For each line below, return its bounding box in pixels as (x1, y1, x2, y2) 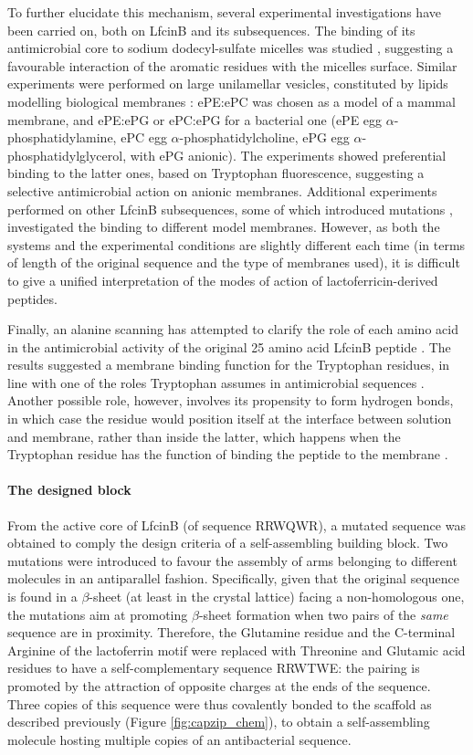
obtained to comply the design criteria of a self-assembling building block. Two (7, 533, 448, 552)
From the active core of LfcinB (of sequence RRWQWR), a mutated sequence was (7, 515, 466, 534)
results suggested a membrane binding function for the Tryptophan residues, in (7, 355, 450, 374)
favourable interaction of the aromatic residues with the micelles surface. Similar (7, 56, 457, 75)
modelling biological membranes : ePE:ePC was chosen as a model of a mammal (7, 91, 456, 110)
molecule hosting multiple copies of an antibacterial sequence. (7, 729, 352, 749)
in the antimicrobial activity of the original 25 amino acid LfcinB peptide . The (7, 337, 451, 356)
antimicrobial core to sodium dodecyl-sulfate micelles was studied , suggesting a (7, 38, 454, 58)
